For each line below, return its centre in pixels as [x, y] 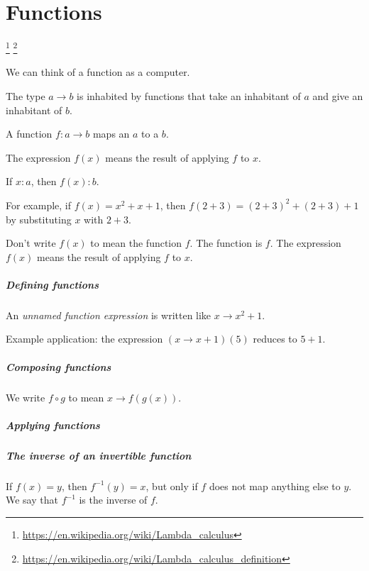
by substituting [39, 219]
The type [26, 95]
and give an [338, 95]
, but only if [172, 486]
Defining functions [52, 284]
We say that [32, 500]
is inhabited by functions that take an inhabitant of [189, 95]
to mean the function [136, 243]
